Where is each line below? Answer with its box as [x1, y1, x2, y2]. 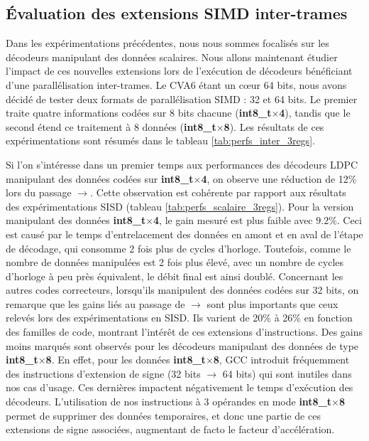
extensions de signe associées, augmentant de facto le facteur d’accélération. [6, 422, 335, 437]
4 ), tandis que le [279, 105, 351, 120]
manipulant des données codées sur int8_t [6, 171, 194, 186]
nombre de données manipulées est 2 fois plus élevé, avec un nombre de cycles [6, 255, 344, 270]
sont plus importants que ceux [206, 296, 338, 311]
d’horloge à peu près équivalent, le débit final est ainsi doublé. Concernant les [6, 268, 343, 283]
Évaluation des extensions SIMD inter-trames [6, 2, 348, 24]
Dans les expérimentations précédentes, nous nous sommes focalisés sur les [6, 36, 329, 51]
